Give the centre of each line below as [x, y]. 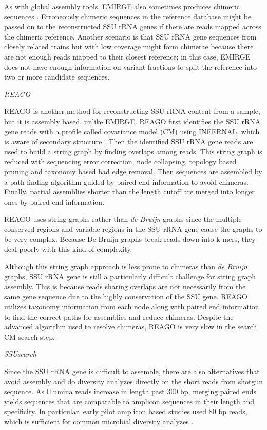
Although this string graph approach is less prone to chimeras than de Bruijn [126, 266]
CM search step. [30, 336]
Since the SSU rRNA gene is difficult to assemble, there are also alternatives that [132, 371]
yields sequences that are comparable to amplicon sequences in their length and [129, 401]
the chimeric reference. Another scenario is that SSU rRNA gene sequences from [130, 36]
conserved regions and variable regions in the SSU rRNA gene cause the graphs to [133, 229]
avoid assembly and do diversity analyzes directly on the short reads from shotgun [133, 381]
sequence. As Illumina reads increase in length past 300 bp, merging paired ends [130, 391]
